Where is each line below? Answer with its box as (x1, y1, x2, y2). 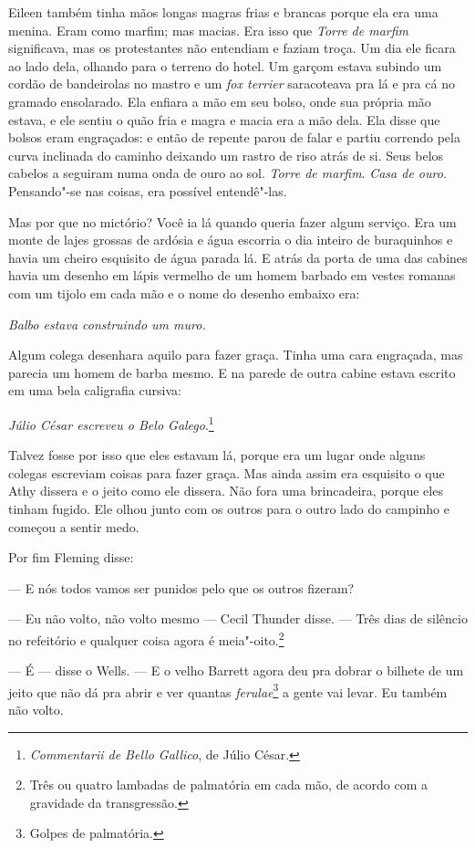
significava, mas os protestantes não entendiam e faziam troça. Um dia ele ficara (8, 38, 456, 58)
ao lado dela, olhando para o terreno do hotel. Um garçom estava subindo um (8, 56, 442, 75)
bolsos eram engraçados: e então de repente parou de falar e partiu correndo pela (8, 128, 460, 147)
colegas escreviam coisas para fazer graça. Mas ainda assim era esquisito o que (8, 463, 445, 482)
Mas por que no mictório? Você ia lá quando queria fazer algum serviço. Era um (8, 212, 457, 231)
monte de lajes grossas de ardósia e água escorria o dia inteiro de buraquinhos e (8, 230, 453, 249)
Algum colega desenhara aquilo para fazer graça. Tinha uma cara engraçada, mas (8, 345, 463, 364)
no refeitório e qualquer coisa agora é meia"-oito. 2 (8, 627, 284, 649)
